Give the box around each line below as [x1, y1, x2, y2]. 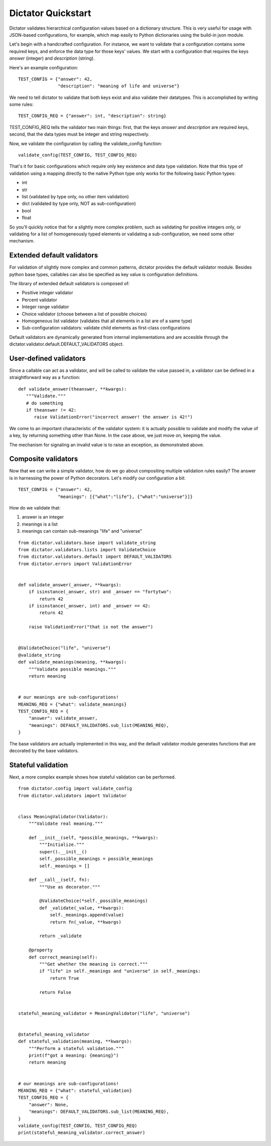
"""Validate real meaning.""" [28, 821, 103, 827]
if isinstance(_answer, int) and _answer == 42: [28, 603, 151, 609]
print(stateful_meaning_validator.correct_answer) [18, 1130, 146, 1135]
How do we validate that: [9, 505, 61, 511]
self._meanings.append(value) [50, 912, 124, 918]
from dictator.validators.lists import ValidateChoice [18, 547, 156, 552]
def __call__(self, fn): [28, 877, 90, 883]
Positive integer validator [22, 290, 73, 296]
